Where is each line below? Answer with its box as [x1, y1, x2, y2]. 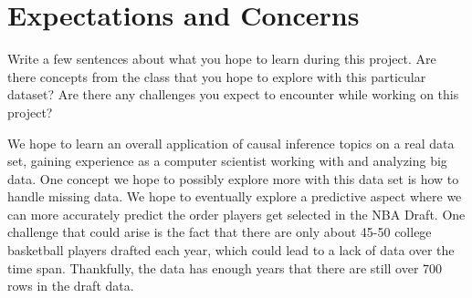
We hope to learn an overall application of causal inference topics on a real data [7, 133, 455, 152]
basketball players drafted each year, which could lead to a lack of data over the [7, 241, 455, 260]
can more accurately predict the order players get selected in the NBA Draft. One [7, 204, 466, 223]
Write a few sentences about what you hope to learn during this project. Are [7, 49, 436, 68]
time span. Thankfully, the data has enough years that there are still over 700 [7, 258, 443, 277]
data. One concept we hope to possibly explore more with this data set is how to [7, 169, 459, 188]
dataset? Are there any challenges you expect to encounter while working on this [7, 85, 459, 104]
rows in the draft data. [7, 276, 134, 295]
